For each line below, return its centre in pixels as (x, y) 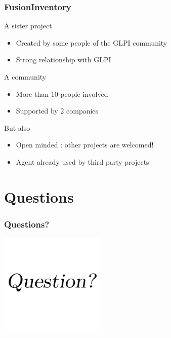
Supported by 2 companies (57, 111)
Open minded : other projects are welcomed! (85, 145)
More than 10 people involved (62, 93)
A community (25, 77)
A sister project (28, 26)
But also (17, 127)
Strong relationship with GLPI (63, 60)
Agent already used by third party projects (82, 161)
